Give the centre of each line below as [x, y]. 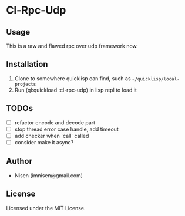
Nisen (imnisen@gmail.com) [49, 175]
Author [19, 161]
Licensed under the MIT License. [46, 208]
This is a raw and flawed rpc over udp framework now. [72, 46]
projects [25, 84]
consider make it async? [44, 142]
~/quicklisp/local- [156, 79]
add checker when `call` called [52, 136]
